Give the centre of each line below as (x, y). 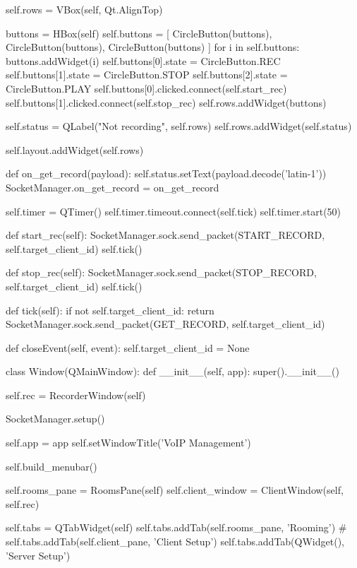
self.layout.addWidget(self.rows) (75, 149)
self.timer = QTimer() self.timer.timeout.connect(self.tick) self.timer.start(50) (174, 211)
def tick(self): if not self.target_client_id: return (110, 310)
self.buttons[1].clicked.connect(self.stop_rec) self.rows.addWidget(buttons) (166, 102)
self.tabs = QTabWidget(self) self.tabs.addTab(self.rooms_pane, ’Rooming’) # (176, 527)
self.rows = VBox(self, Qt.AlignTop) (84, 9)
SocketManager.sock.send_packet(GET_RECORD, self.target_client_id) (165, 324)
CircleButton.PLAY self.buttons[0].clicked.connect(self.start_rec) (146, 88)
